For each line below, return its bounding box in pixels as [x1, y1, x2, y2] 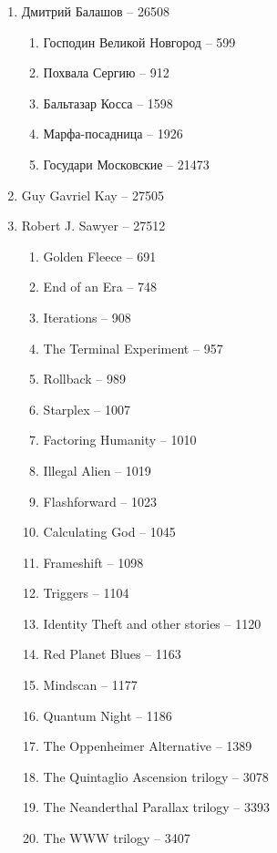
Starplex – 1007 [43, 399, 130, 418]
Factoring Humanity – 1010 [43, 430, 197, 449]
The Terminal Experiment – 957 [43, 338, 223, 357]
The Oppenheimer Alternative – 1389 [43, 736, 252, 755]
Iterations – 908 [43, 307, 131, 326]
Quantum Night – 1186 [43, 705, 172, 725]
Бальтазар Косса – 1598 [43, 93, 173, 112]
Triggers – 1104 [43, 583, 129, 602]
